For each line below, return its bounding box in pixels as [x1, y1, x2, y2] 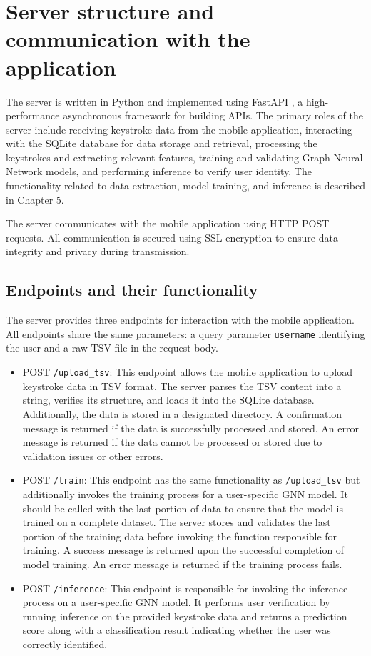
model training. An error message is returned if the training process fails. [22, 556, 342, 571]
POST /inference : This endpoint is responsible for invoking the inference [22, 580, 348, 595]
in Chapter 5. [6, 192, 64, 207]
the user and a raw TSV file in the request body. [6, 340, 218, 355]
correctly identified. [22, 636, 108, 651]
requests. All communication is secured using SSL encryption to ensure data [6, 229, 338, 244]
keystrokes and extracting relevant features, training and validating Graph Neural [6, 149, 363, 164]
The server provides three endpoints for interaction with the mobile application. [6, 312, 355, 327]
